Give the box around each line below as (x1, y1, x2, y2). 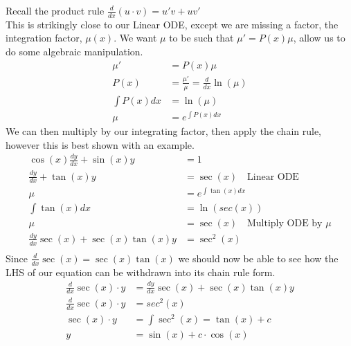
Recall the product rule (6, 3, 105, 17)
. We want (114, 30, 157, 45)
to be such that (169, 30, 234, 45)
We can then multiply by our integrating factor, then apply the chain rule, (6, 123, 321, 138)
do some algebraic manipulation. (6, 44, 143, 59)
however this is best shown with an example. (6, 137, 195, 152)
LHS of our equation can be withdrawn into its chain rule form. (6, 264, 276, 279)
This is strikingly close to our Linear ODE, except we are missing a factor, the (6, 17, 339, 31)
